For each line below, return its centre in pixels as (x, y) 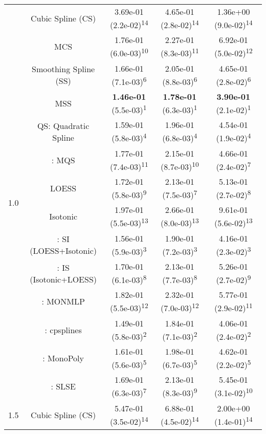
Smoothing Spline (63, 69)
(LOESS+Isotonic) (63, 251)
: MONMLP (63, 301)
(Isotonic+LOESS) (63, 279)
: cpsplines (63, 330)
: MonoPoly (63, 358)
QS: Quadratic (63, 125)
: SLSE (63, 386)
